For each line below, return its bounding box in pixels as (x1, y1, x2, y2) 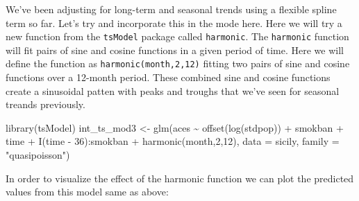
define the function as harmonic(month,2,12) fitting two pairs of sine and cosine (6, 56, 350, 71)
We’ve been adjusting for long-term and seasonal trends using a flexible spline (6, 2, 337, 16)
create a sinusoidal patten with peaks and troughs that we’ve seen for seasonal (6, 83, 340, 98)
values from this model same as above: (6, 184, 169, 199)
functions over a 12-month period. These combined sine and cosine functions (6, 70, 331, 85)
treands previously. (6, 97, 85, 112)
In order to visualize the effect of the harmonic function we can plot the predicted (6, 171, 354, 185)
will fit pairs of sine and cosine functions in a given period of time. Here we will (6, 42, 344, 57)
